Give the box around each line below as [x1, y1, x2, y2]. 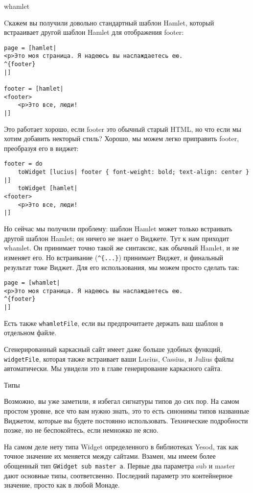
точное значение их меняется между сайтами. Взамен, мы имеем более [4, 451, 216, 461]
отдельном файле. [4, 327, 57, 338]
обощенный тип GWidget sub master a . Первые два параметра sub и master [4, 460, 235, 470]
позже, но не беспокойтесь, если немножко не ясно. [4, 425, 159, 435]
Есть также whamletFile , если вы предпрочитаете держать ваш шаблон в [4, 318, 224, 328]
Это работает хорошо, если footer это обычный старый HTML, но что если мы [4, 123, 241, 134]
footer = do [4, 160, 43, 168]
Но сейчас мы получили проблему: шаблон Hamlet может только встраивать [4, 223, 232, 234]
